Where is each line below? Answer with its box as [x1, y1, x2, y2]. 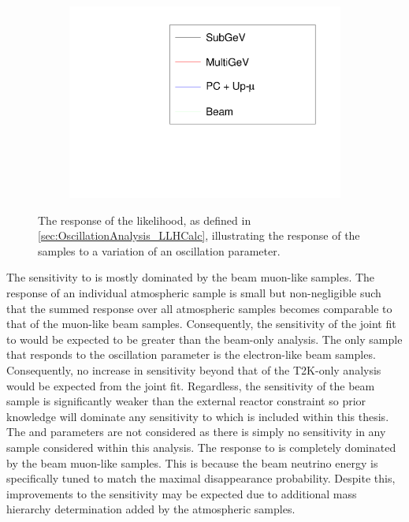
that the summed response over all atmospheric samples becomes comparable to [6, 300, 392, 316]
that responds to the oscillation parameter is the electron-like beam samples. [6, 346, 376, 363]
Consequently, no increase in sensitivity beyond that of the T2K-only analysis [6, 362, 381, 378]
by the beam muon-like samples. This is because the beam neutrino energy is [6, 454, 378, 471]
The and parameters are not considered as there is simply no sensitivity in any [6, 423, 386, 440]
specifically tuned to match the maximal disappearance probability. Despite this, [6, 470, 396, 487]
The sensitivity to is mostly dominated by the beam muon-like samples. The [6, 269, 375, 285]
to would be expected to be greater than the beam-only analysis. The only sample [6, 330, 403, 347]
